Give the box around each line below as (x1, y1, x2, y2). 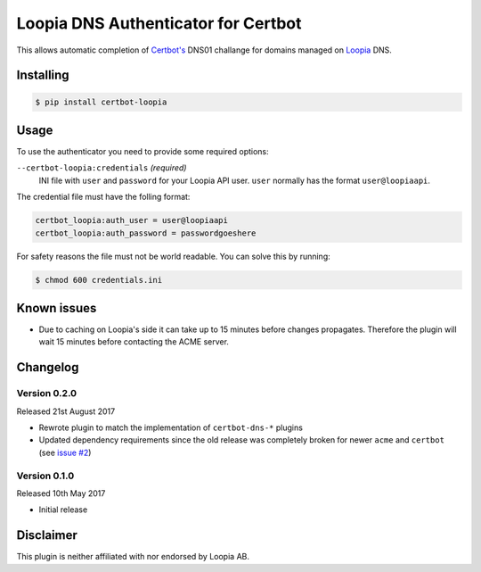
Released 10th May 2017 (16, 487, 106, 499)
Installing (16, 68, 70, 83)
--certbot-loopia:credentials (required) (16, 162, 187, 173)
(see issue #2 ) (38, 447, 92, 458)
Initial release (38, 504, 88, 515)
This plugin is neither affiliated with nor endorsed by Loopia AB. (16, 551, 249, 562)
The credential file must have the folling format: (16, 192, 191, 203)
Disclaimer (16, 527, 77, 543)
